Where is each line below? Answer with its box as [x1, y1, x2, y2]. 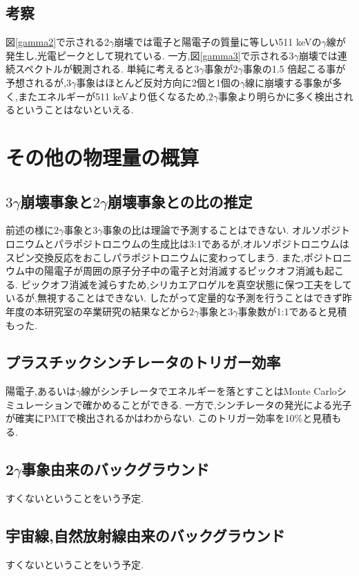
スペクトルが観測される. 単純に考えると [14, 62, 195, 76]
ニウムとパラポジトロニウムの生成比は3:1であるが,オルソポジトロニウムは [14, 236, 349, 250]
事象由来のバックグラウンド [21, 458, 210, 480]
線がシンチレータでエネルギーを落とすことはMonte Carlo [81, 384, 337, 398]
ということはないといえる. [14, 102, 134, 117]
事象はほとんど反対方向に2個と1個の [76, 75, 240, 89]
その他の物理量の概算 [6, 142, 200, 171]
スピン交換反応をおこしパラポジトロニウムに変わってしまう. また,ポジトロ [6, 250, 342, 264]
